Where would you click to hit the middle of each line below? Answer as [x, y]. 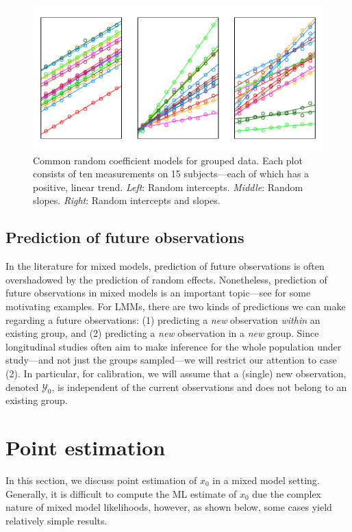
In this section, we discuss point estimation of [101, 480]
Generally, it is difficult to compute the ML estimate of [121, 493]
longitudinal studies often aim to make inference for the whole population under [174, 346]
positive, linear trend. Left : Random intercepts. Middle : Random [168, 187]
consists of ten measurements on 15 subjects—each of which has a [171, 174]
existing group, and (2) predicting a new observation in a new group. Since [162, 333]
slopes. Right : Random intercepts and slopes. [127, 200]
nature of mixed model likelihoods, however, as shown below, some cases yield [169, 507]
